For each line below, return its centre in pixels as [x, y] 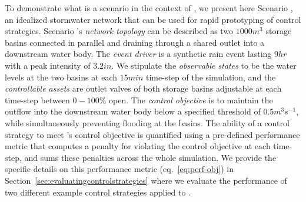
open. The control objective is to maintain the [191, 100]
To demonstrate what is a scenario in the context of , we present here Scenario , [149, 8]
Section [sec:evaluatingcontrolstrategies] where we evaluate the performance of [146, 180]
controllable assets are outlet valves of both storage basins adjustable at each [143, 88]
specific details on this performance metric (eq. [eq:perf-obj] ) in [119, 169]
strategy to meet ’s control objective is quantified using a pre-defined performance [152, 134]
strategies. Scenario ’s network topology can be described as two [119, 31]
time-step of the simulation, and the [211, 77]
